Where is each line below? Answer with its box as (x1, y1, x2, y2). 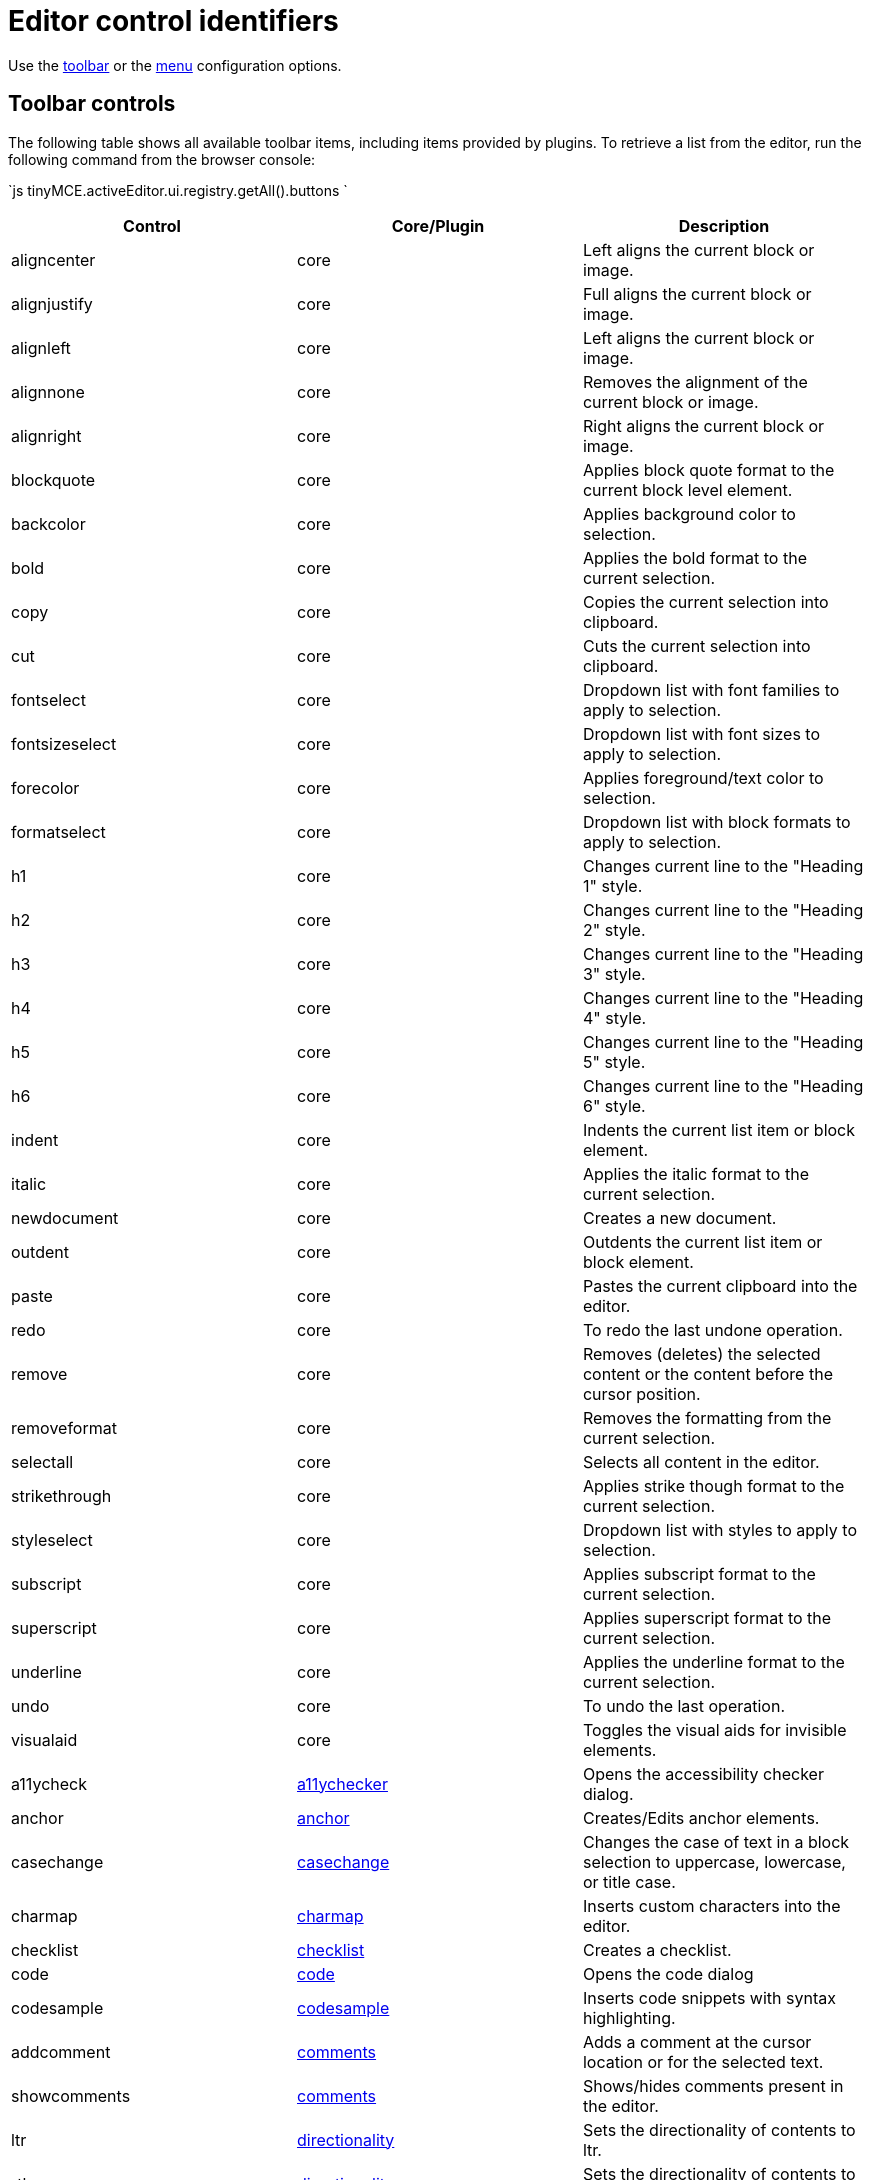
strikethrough (11, 1485, 112, 1506)
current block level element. (582, 479, 793, 500)
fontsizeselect (11, 733, 117, 754)
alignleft (11, 337, 71, 358)
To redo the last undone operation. (582, 1319, 843, 1340)
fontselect (11, 689, 86, 710)
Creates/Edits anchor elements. (582, 1807, 820, 1828)
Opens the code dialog (582, 1963, 754, 1984)
